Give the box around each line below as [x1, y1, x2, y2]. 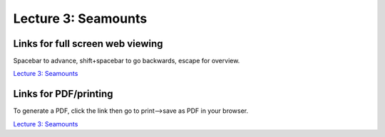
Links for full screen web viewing [13, 38, 163, 50]
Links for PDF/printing [13, 88, 113, 100]
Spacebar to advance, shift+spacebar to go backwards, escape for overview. [13, 57, 240, 65]
